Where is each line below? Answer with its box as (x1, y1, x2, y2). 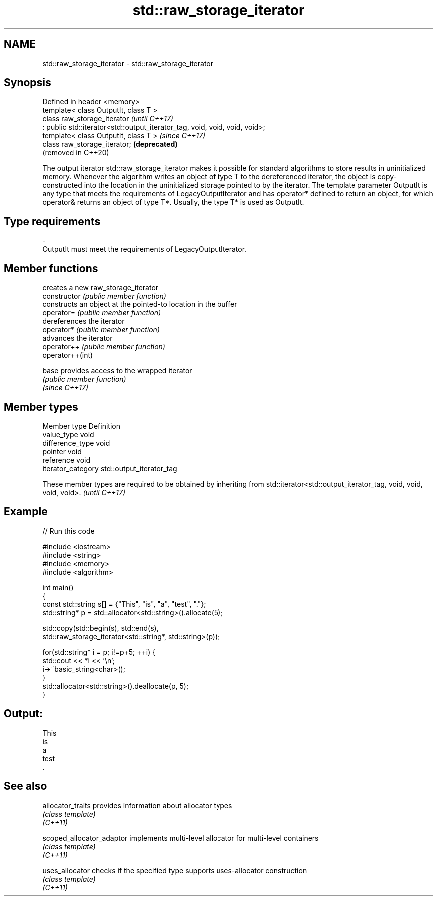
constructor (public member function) (42, 292, 166, 300)
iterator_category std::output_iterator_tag (42, 464, 177, 473)
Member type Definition (42, 421, 120, 430)
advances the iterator (42, 334, 113, 343)
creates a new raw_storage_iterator (42, 283, 159, 292)
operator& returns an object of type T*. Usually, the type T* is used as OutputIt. (42, 198, 304, 207)
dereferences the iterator (42, 317, 125, 326)
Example (4, 505, 48, 518)
